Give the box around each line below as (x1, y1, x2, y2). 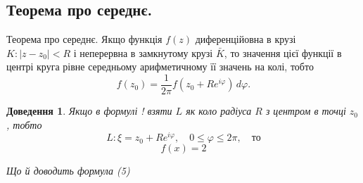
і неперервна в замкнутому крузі (73, 45, 213, 60)
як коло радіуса (186, 103, 252, 118)
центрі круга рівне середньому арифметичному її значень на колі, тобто (6, 59, 314, 74)
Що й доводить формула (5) (6, 163, 130, 178)
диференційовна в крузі (195, 32, 296, 46)
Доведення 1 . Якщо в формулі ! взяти (6, 103, 172, 118)
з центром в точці (265, 103, 346, 118)
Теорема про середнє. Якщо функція (6, 32, 163, 46)
